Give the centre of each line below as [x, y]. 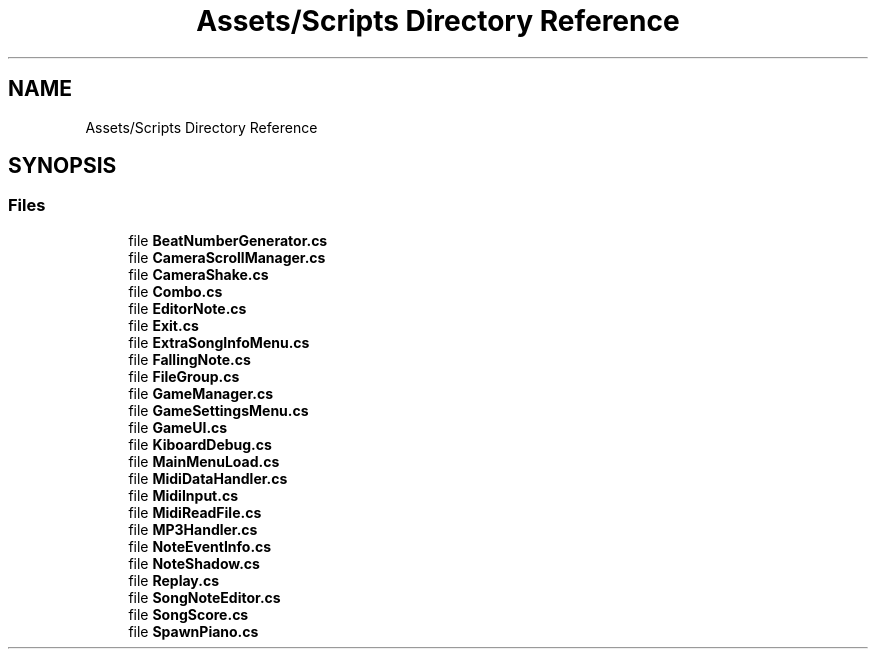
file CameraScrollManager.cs [227, 257]
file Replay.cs [173, 580]
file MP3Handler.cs [193, 529]
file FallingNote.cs [189, 359]
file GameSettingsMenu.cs [218, 410]
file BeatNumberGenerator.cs [228, 240]
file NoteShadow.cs [194, 563]
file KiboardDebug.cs [200, 444]
